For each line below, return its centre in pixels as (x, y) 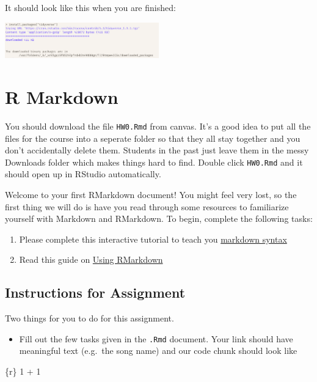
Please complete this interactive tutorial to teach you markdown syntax (153, 239)
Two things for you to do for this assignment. (89, 318)
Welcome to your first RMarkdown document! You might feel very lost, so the (151, 195)
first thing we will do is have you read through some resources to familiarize (147, 206)
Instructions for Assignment (95, 292)
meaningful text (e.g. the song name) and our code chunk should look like (158, 351)
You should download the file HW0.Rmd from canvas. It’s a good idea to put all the (158, 126)
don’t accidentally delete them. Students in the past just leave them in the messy (157, 150)
